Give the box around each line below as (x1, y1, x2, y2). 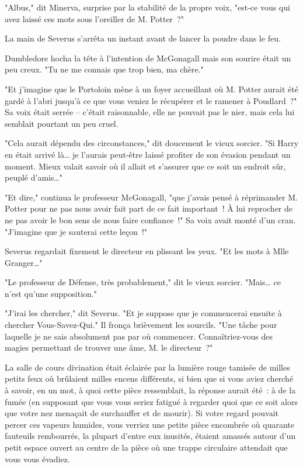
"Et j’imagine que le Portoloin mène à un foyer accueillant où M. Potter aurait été (5, 82, 298, 95)
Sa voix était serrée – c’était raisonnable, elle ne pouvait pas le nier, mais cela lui (5, 106, 295, 118)
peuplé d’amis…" (5, 171, 63, 184)
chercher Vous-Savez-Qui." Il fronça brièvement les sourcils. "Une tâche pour (5, 319, 277, 331)
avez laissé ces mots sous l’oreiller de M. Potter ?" (5, 12, 184, 25)
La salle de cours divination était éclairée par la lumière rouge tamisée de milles (5, 361, 290, 373)
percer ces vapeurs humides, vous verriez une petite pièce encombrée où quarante (5, 418, 294, 430)
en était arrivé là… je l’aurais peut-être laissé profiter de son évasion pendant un (5, 148, 291, 160)
